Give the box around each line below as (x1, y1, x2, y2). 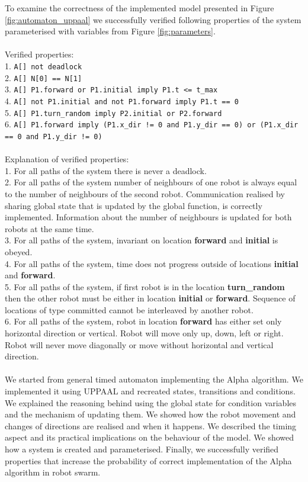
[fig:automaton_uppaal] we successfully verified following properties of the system (5, 13, 301, 25)
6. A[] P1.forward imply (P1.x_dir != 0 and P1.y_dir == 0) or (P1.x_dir (5, 118, 299, 130)
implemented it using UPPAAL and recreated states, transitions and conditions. (5, 385, 296, 397)
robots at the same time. (5, 222, 94, 234)
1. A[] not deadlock (5, 59, 82, 72)
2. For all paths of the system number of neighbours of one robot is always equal (5, 176, 297, 188)
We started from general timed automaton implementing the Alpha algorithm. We (5, 373, 303, 385)
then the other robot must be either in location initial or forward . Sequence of (5, 292, 296, 304)
